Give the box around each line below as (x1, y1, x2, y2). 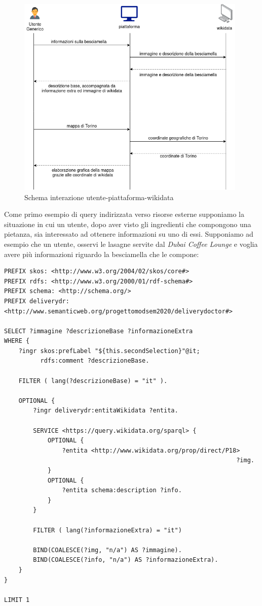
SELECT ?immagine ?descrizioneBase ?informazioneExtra (4, 327, 193, 335)
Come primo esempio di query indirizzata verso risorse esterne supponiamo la (4, 209, 244, 219)
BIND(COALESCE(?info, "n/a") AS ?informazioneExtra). (33, 556, 218, 564)
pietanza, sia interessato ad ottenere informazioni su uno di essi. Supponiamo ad (4, 229, 253, 239)
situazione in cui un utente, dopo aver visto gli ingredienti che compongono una (4, 218, 251, 229)
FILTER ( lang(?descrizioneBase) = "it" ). (18, 377, 168, 385)
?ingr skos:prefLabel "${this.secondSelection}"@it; (18, 347, 200, 355)
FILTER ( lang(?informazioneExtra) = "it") (33, 526, 182, 534)
